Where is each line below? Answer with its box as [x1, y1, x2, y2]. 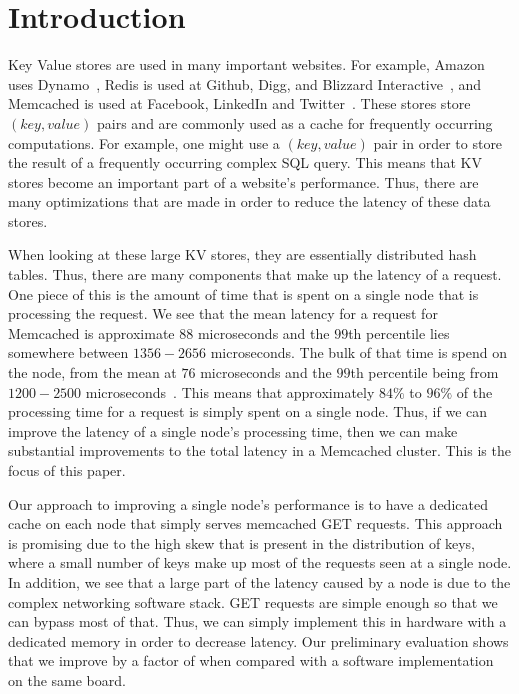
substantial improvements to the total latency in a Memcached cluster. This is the [8, 440, 511, 461]
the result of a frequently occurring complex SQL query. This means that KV [8, 152, 482, 173]
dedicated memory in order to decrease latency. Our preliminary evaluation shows [8, 630, 509, 651]
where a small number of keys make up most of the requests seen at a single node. [8, 552, 512, 573]
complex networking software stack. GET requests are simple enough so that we [8, 591, 498, 612]
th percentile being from [350, 362, 499, 383]
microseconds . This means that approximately [85, 381, 375, 402]
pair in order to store [373, 132, 503, 153]
